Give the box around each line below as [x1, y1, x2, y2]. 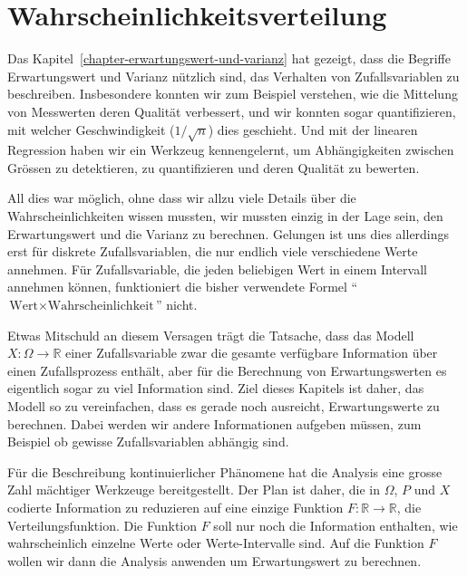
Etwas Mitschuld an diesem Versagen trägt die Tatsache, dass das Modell [7, 325, 414, 344]
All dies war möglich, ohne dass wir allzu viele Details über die [7, 188, 356, 207]
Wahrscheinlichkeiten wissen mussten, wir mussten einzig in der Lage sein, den [7, 206, 443, 226]
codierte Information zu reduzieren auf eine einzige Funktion [7, 497, 344, 516]
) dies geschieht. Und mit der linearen [208, 120, 418, 139]
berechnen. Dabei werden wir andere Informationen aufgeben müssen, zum [7, 414, 422, 433]
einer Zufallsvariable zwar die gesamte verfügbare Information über [64, 343, 438, 362]
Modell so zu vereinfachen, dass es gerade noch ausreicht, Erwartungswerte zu [7, 396, 440, 415]
